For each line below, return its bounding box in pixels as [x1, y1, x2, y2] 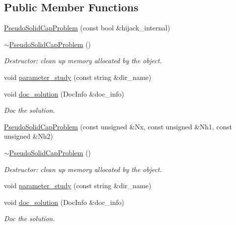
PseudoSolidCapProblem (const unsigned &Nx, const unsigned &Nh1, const [4, 121, 232, 131]
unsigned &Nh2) [4, 131, 53, 141]
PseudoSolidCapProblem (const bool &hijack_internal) [4, 23, 170, 33]
